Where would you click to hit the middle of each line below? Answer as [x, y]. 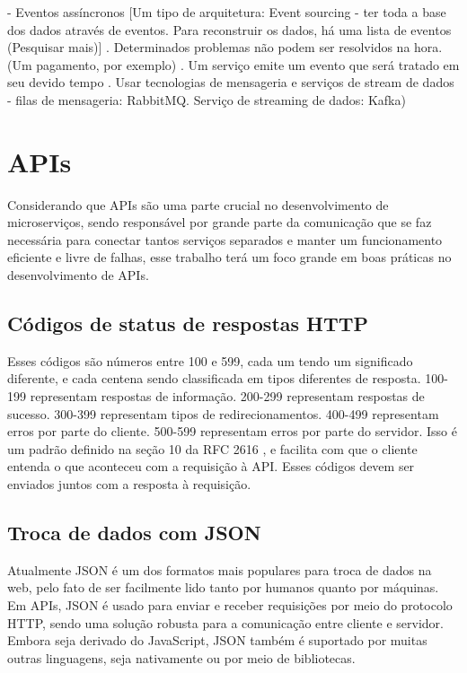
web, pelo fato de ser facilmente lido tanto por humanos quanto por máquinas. [223, 587]
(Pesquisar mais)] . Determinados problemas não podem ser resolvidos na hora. [225, 47]
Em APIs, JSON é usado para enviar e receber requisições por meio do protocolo [230, 605]
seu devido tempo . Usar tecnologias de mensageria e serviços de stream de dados [231, 82]
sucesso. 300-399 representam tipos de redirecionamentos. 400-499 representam [223, 413]
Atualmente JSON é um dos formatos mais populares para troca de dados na [220, 569]
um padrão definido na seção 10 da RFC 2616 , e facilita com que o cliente [212, 448]
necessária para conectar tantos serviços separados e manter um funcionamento [225, 239]
